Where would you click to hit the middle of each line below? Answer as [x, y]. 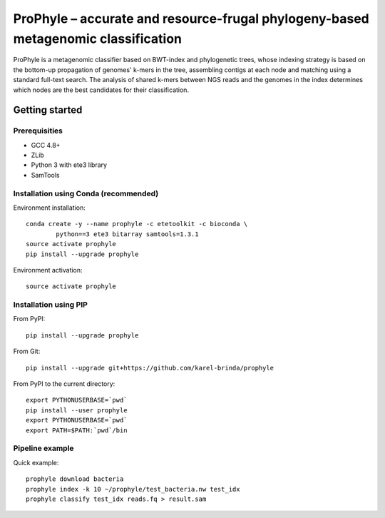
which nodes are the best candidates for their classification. [101, 90]
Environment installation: [49, 208]
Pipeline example [43, 448]
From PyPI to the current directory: [64, 384]
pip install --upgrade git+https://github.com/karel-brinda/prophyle [150, 368]
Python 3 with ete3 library [69, 165]
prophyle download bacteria [75, 479]
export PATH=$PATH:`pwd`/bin [77, 430]
